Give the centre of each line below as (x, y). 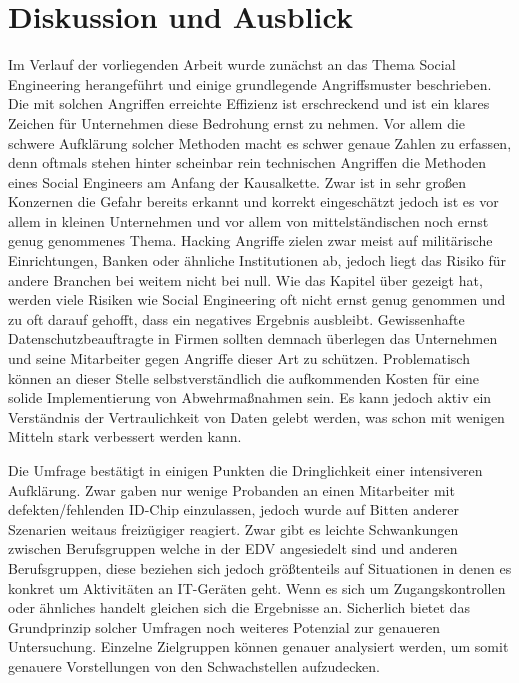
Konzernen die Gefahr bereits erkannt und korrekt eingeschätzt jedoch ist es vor (253, 201)
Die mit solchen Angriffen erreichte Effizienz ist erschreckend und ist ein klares (249, 103)
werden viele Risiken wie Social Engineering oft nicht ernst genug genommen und (257, 299)
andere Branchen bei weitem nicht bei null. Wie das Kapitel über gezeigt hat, (245, 279)
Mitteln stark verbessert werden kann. (125, 436)
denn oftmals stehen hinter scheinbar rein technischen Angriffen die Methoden (247, 162)
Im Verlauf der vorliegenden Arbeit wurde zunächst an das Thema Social (232, 64)
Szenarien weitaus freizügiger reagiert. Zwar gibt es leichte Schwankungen (233, 528)
